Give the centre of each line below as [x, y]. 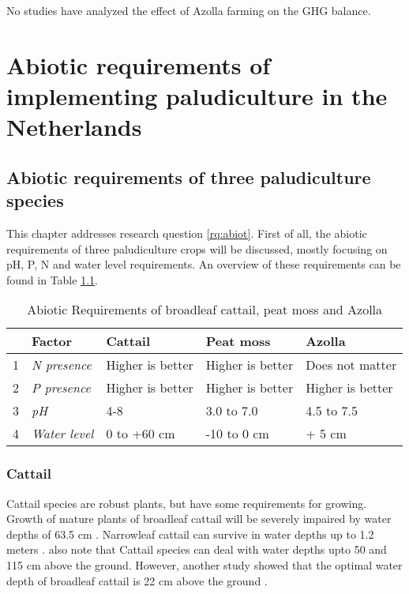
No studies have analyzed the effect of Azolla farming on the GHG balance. [189, 10]
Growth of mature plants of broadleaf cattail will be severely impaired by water [199, 519]
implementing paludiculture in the [197, 95]
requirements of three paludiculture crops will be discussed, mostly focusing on [197, 248]
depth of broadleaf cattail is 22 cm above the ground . [137, 580]
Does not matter [351, 365]
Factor [52, 341]
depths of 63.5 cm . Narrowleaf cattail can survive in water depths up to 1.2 [190, 534]
